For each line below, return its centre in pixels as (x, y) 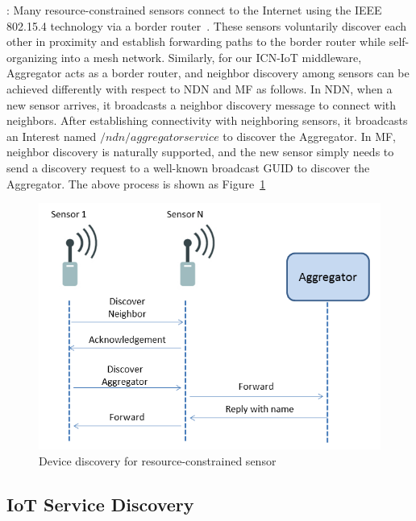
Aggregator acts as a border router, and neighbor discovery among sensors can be (208, 73)
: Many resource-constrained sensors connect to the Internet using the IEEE (194, 10)
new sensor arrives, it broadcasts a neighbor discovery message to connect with (202, 104)
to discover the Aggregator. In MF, (310, 136)
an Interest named (52, 136)
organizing (32, 57)
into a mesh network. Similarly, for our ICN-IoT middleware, (211, 57)
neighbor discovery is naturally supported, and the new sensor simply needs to (200, 152)
